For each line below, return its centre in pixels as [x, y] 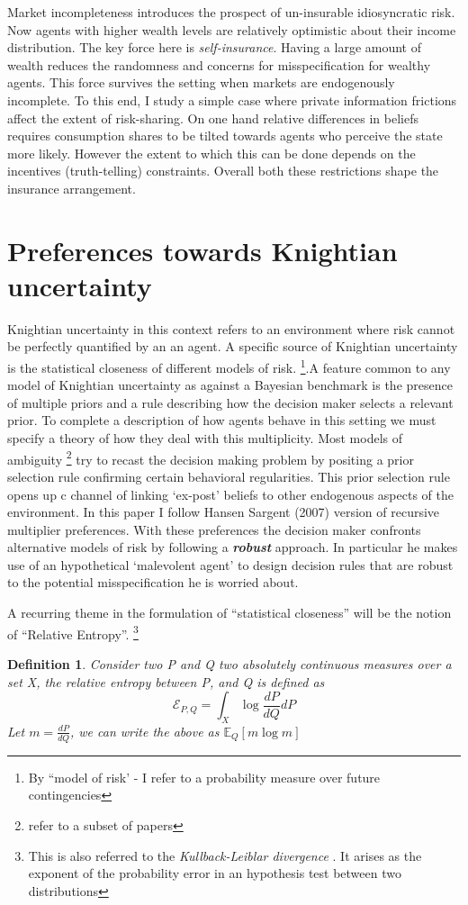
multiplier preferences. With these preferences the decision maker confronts [214, 529]
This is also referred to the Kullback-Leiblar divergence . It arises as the [225, 855]
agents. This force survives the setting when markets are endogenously [201, 82]
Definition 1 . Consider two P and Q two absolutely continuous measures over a [229, 663]
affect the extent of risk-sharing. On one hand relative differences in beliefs [213, 118]
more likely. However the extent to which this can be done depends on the [211, 153]
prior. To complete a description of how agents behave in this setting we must [222, 420]
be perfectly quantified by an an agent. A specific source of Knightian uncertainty [233, 346]
